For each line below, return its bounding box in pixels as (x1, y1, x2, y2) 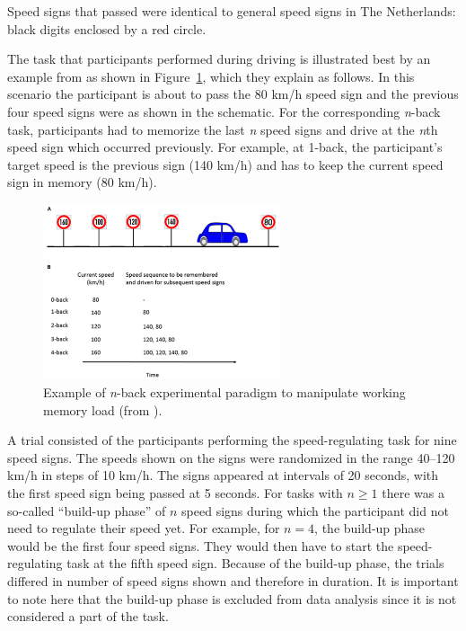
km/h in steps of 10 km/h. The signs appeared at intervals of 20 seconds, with (7, 466, 439, 484)
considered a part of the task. (7, 607, 169, 626)
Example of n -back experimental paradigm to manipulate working (43, 383, 406, 402)
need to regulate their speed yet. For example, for (7, 519, 280, 538)
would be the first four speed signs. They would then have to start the (7, 536, 394, 555)
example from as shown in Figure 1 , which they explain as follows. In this (7, 67, 415, 85)
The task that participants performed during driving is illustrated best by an (7, 49, 431, 68)
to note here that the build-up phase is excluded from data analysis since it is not (7, 589, 457, 608)
